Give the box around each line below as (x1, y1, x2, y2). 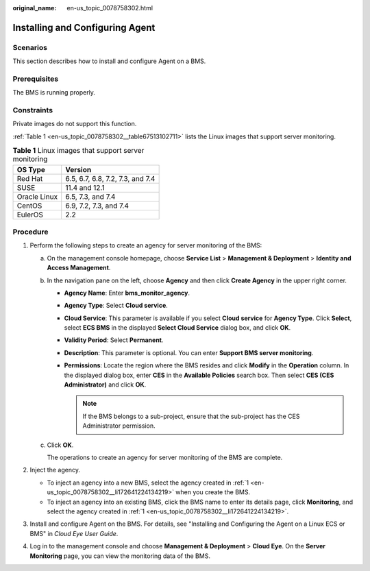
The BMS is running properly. (12, 88, 96, 97)
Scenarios (12, 42, 48, 52)
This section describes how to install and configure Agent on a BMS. (12, 57, 206, 65)
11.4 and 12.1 (65, 182, 106, 192)
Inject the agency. (29, 466, 80, 474)
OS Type (16, 165, 46, 174)
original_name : (12, 4, 57, 12)
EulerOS (16, 210, 44, 219)
